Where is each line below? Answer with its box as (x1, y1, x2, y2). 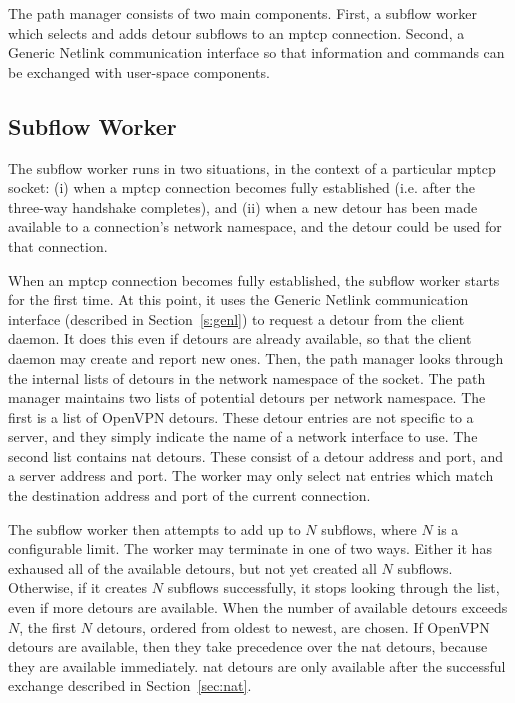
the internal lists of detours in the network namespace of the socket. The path (8, 367, 486, 388)
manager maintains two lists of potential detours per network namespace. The (8, 387, 486, 408)
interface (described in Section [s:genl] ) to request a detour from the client (8, 308, 465, 329)
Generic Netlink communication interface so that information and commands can (8, 42, 505, 63)
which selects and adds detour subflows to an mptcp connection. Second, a (8, 22, 465, 43)
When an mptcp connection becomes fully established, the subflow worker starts (8, 269, 500, 290)
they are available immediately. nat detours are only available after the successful (8, 655, 506, 676)
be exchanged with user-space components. (8, 61, 270, 82)
